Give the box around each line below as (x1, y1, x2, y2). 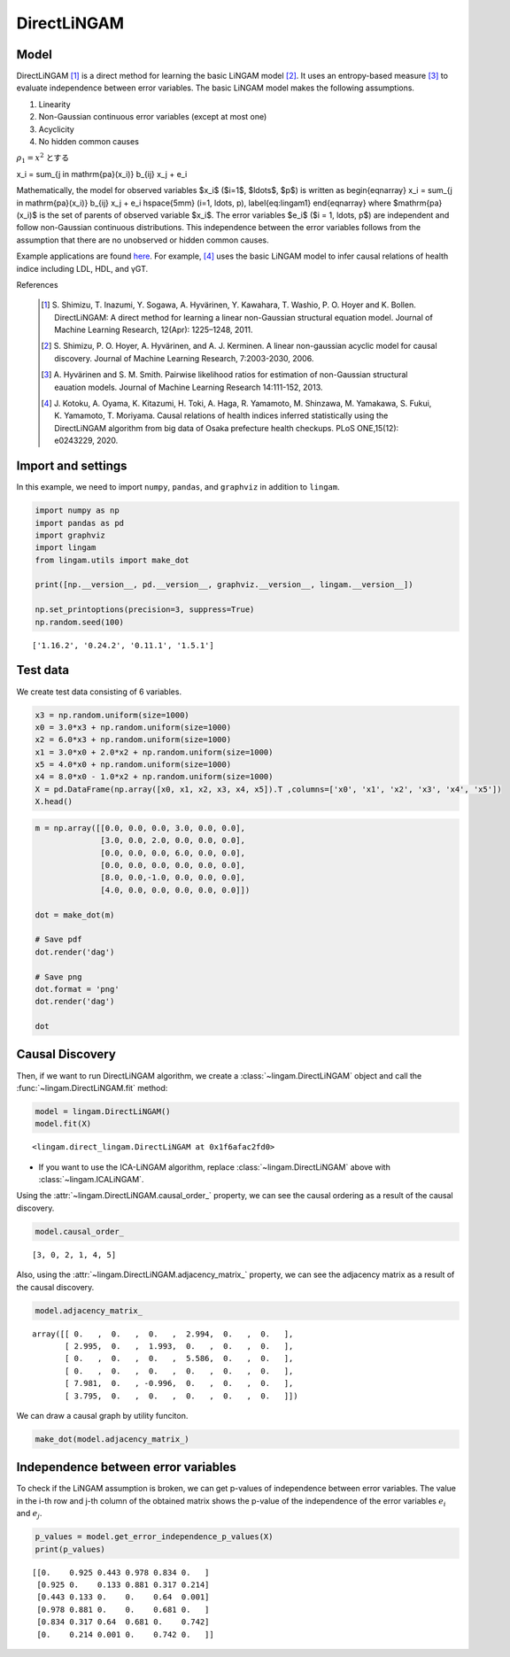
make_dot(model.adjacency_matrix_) (35, 1434, 189, 1444)
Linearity (38, 98, 71, 110)
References (16, 279, 58, 290)
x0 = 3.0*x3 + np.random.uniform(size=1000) (35, 722, 232, 732)
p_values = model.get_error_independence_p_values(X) (35, 1532, 274, 1542)
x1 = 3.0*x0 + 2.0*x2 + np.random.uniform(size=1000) (35, 747, 274, 757)
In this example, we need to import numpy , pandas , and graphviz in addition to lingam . (16, 482, 340, 492)
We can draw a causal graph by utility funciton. (16, 1410, 189, 1421)
